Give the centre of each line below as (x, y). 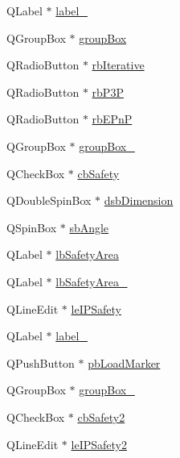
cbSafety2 (101, 416)
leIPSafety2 (99, 444)
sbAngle (89, 227)
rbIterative (118, 65)
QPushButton (41, 362)
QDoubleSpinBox (49, 200)
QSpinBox (32, 227)
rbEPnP (112, 119)
